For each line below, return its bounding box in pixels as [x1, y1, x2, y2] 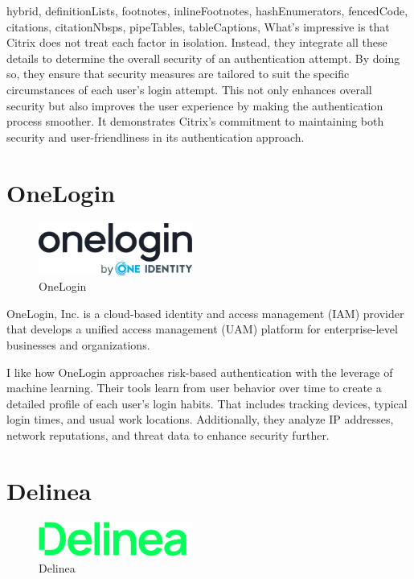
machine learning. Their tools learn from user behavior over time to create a [6, 379, 382, 396]
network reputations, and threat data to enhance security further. [6, 426, 330, 443]
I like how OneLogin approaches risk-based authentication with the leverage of [6, 363, 393, 380]
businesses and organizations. [6, 336, 150, 353]
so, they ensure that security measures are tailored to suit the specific [6, 65, 350, 82]
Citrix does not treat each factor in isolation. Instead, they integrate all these [6, 34, 387, 51]
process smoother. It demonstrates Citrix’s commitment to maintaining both [6, 113, 384, 130]
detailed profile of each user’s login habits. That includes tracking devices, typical [6, 395, 408, 412]
